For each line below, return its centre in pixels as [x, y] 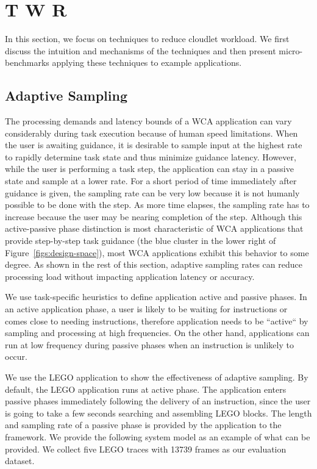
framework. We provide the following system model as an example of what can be [158, 436]
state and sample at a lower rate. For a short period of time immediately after [151, 181]
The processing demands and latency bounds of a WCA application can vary [148, 121]
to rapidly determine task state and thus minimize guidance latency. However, [151, 156]
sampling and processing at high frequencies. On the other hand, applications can [157, 333]
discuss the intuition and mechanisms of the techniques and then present [141, 50]
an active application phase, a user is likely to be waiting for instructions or [146, 309]
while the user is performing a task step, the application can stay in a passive [149, 169]
